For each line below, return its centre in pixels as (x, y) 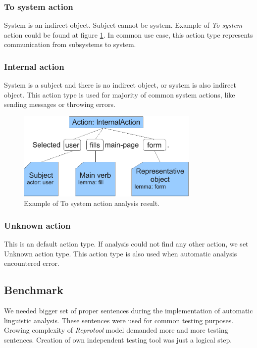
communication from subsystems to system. (70, 44)
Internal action (34, 66)
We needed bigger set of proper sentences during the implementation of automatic (128, 311)
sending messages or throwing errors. (60, 104)
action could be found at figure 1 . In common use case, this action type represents (128, 34)
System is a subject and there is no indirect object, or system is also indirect (120, 85)
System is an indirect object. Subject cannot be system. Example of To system (123, 25)
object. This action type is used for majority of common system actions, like (120, 94)
